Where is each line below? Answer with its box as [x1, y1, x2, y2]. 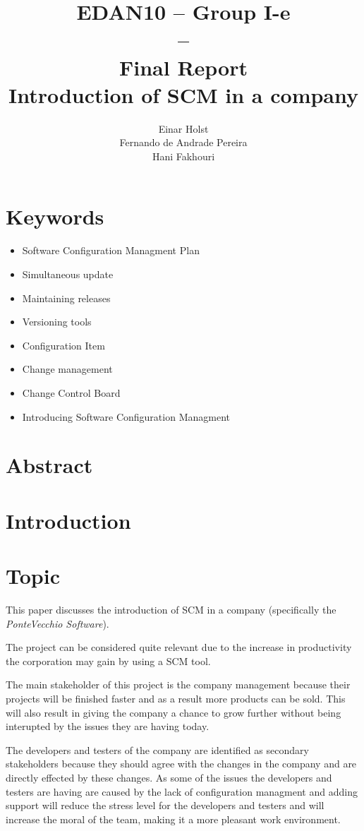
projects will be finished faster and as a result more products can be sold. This [6, 691, 346, 705]
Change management [22, 361, 113, 376]
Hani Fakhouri [152, 148, 215, 163]
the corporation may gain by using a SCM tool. [6, 653, 211, 668]
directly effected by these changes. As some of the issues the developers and [6, 770, 332, 784]
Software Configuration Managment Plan [22, 243, 200, 258]
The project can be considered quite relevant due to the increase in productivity [6, 640, 352, 654]
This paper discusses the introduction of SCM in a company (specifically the [6, 602, 336, 617]
